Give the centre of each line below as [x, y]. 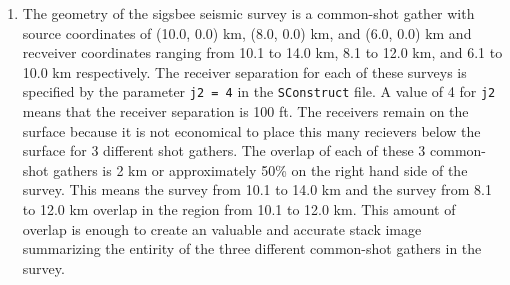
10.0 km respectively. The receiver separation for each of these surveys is [244, 71]
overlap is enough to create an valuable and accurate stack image [222, 228]
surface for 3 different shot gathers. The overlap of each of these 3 [224, 150]
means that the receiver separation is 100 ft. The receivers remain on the [245, 111]
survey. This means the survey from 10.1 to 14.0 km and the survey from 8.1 [257, 189]
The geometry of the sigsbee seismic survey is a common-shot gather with [248, 13]
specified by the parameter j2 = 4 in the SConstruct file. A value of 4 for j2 [259, 91]
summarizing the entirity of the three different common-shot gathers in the [252, 248]
